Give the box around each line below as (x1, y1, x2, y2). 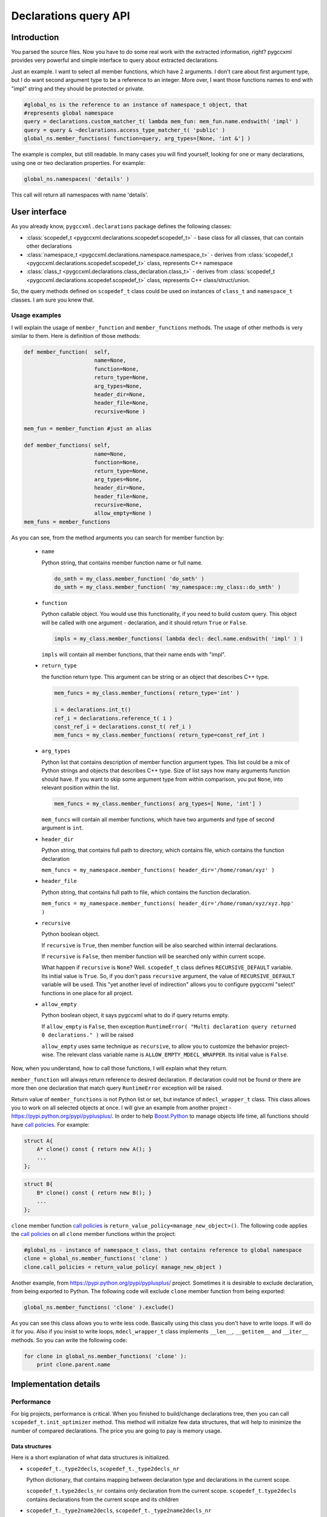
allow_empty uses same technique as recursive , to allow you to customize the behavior (41, 1042, 269, 1050)
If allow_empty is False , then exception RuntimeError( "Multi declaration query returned (41, 1022, 297, 1030)
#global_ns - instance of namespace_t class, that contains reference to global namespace (24, 1246, 302, 1253)
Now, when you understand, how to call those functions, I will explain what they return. (11, 1065, 228, 1072)
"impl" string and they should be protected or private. (11, 85, 145, 92)
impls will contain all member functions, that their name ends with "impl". (41, 650, 226, 658)
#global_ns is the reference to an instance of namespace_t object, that (24, 101, 248, 108)
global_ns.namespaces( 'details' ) (24, 175, 130, 182)
